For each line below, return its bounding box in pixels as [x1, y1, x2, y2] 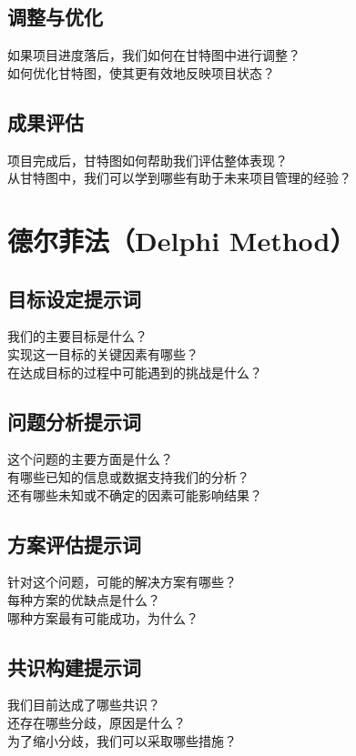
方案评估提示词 [7, 529, 141, 558]
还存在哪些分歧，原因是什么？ [7, 712, 186, 731]
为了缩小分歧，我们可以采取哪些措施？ [7, 731, 237, 750]
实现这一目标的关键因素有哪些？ [7, 344, 198, 363]
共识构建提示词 [7, 652, 141, 680]
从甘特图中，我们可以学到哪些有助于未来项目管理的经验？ [7, 168, 351, 187]
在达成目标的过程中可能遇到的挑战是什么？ [7, 362, 262, 381]
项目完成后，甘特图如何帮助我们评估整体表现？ [7, 150, 288, 169]
